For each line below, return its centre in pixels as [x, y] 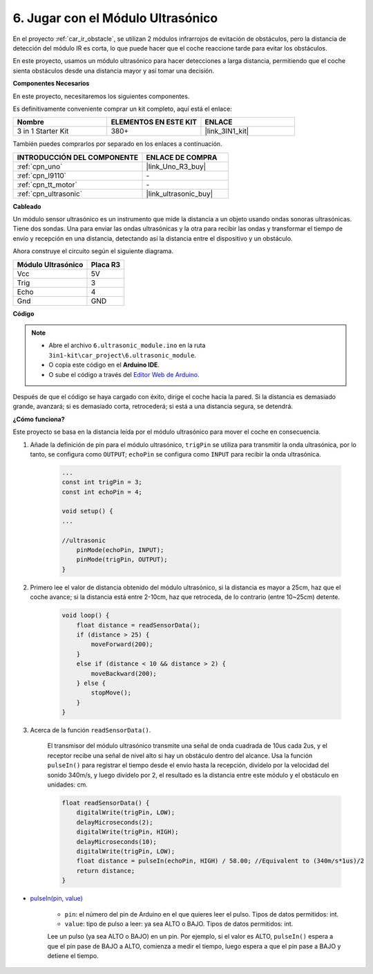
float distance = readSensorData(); [138, 625]
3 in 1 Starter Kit [43, 131]
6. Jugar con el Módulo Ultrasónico [115, 18]
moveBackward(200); [124, 673]
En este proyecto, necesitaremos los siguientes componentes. [101, 96]
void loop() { [86, 615]
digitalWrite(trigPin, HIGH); [127, 832]
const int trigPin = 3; [102, 482]
